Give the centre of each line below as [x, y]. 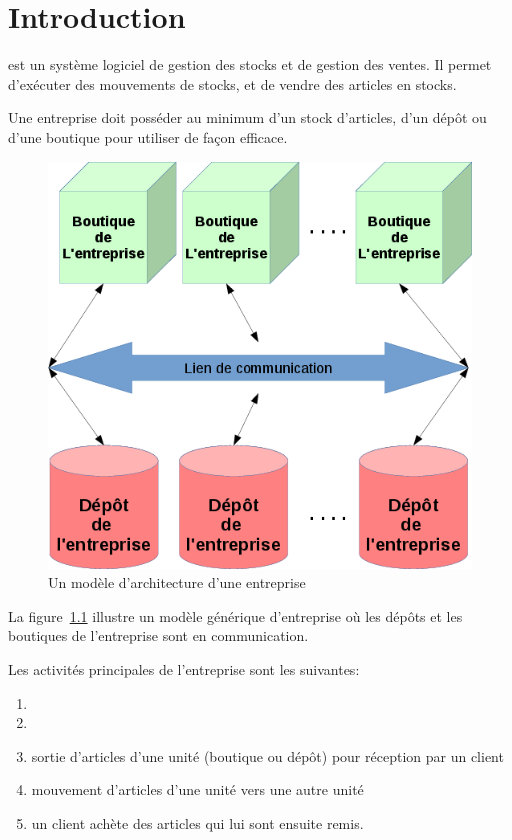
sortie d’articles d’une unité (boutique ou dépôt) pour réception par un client [267, 755]
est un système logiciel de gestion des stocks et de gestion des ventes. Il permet [250, 64]
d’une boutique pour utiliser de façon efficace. [148, 136]
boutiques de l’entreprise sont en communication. [158, 635]
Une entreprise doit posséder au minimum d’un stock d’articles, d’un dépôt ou [247, 117]
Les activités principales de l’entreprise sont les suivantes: [184, 669]
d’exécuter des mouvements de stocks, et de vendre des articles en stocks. [232, 83]
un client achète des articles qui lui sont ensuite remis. [197, 822]
